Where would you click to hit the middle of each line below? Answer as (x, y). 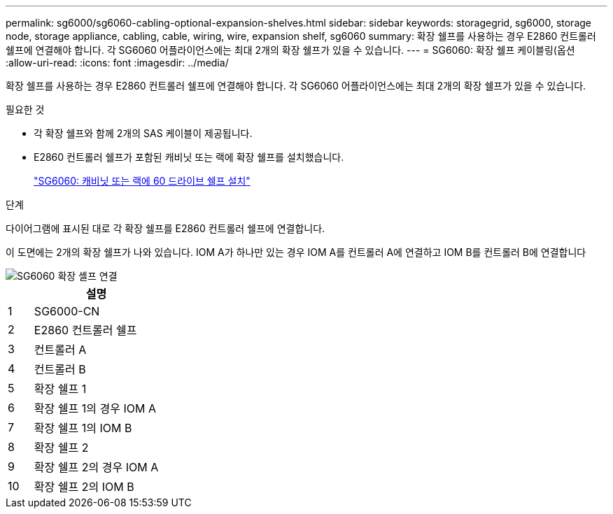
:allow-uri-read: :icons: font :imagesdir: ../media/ (117, 63)
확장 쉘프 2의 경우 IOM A (96, 467)
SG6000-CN (67, 311)
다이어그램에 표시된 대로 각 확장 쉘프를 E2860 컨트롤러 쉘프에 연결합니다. (165, 228)
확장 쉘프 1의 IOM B (83, 428)
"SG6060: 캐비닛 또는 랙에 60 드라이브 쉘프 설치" (142, 181)
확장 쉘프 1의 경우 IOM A (95, 408)
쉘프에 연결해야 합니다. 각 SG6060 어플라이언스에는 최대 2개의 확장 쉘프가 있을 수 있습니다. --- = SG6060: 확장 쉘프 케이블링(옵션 (290, 50)
